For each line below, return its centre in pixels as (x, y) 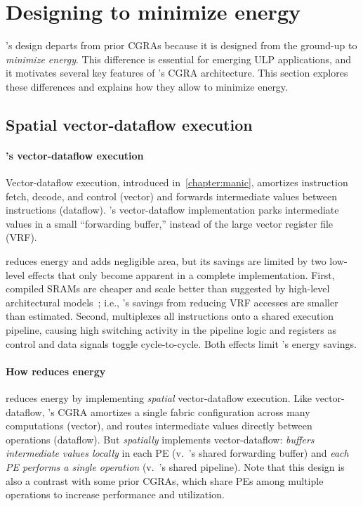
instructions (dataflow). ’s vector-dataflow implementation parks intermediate (172, 210)
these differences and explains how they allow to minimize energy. (147, 86)
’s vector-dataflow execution (75, 155)
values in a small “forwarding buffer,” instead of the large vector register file (170, 223)
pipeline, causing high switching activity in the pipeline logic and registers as (171, 330)
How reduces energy (56, 371)
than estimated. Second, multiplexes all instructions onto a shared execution (170, 316)
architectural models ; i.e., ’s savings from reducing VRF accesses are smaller (172, 302)
